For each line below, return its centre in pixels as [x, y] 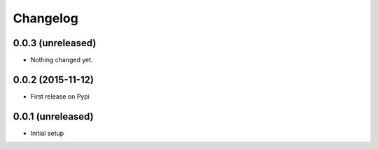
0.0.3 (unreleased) [55, 43]
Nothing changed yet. [62, 60]
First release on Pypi [60, 96]
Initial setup [47, 133]
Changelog [45, 18]
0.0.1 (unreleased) [53, 116]
